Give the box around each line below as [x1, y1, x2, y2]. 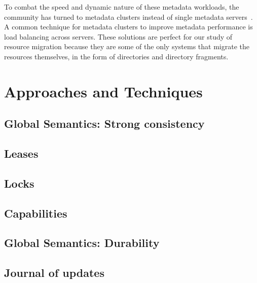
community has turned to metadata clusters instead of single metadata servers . [4, 11, 253, 22]
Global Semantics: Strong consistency [4, 116, 205, 131]
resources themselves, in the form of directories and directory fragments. [4, 51, 229, 61]
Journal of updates [4, 265, 104, 280]
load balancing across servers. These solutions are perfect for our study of [4, 31, 233, 42]
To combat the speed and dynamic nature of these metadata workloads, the [4, 2, 239, 12]
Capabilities [4, 205, 67, 221]
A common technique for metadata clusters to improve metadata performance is [4, 21, 253, 32]
